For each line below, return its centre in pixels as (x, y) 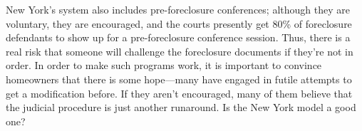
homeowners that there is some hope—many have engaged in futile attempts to (179, 79)
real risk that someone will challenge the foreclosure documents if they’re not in (180, 51)
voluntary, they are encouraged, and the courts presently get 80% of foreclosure (179, 23)
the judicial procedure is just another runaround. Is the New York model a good (181, 107)
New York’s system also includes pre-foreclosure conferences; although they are (178, 9)
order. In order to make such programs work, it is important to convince (164, 65)
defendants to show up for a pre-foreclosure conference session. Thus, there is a (178, 37)
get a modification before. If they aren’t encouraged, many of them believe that (179, 93)
